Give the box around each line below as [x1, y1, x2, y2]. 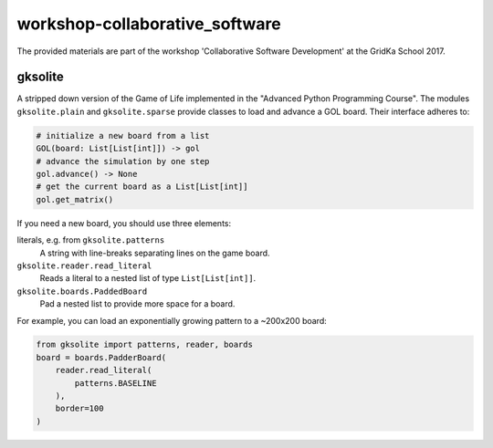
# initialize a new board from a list [36, 130, 210, 141]
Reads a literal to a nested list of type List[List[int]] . [39, 273, 257, 284]
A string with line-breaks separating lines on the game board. [39, 247, 270, 258]
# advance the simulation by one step [36, 156, 210, 166]
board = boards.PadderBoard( [36, 352, 167, 362]
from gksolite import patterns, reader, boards [36, 339, 253, 350]
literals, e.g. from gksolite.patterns [16, 234, 165, 245]
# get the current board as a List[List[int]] [36, 182, 248, 192]
